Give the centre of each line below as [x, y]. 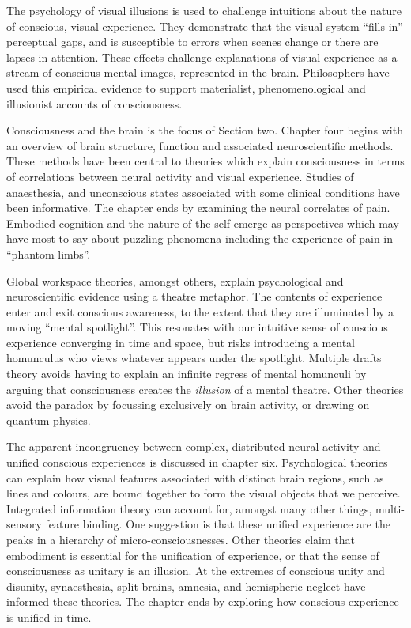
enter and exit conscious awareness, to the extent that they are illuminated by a [200, 311]
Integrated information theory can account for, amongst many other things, [189, 508]
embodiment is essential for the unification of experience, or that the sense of [193, 555]
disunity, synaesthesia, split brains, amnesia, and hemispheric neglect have [186, 586]
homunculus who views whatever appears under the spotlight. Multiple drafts [194, 358]
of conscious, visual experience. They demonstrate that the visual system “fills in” [205, 26]
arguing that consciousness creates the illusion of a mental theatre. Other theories [205, 389]
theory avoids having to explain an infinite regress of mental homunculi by [187, 374]
